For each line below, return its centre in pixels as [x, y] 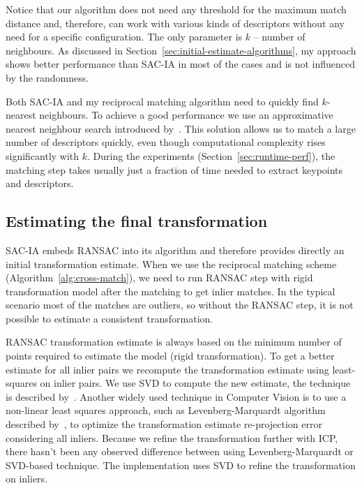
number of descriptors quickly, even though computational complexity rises [166, 142]
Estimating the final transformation [137, 221]
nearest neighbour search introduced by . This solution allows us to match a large [181, 128]
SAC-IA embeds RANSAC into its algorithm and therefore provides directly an [175, 250]
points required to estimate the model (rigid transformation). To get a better [170, 356]
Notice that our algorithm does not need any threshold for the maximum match [176, 9]
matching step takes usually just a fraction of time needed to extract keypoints [174, 169]
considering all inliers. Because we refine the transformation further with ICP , [172, 437]
